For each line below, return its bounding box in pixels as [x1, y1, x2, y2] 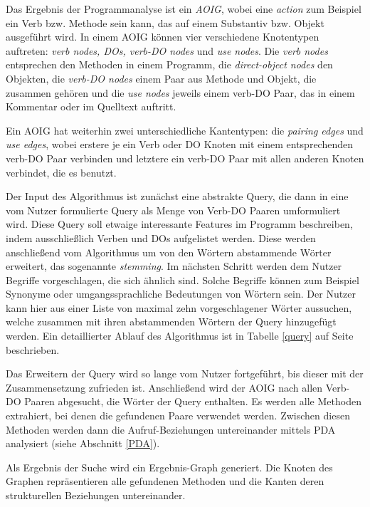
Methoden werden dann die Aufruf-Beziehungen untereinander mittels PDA [6, 422, 336, 437]
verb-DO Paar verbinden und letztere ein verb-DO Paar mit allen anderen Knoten [6, 150, 364, 165]
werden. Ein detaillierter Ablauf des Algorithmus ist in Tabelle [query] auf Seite [6, 328, 354, 343]
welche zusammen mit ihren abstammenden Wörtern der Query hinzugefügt [6, 314, 337, 329]
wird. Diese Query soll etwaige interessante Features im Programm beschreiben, [6, 216, 353, 231]
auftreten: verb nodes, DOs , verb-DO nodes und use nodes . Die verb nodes [6, 43, 328, 58]
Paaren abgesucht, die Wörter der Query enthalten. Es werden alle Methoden [24, 394, 361, 409]
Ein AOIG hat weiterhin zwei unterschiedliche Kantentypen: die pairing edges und [6, 122, 364, 137]
